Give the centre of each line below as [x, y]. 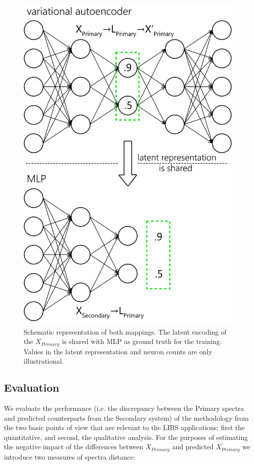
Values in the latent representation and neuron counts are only [118, 351]
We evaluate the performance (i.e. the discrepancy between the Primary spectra [124, 408]
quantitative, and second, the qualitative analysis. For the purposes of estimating [126, 437]
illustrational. [44, 361]
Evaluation [32, 387]
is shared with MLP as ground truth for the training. [142, 341]
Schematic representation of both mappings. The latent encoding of [125, 331]
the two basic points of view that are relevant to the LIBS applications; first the [125, 427]
